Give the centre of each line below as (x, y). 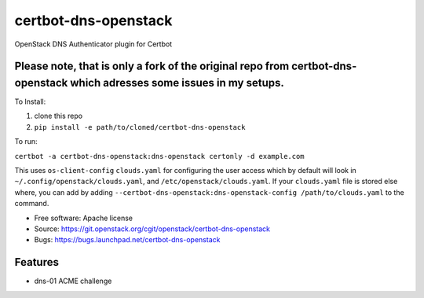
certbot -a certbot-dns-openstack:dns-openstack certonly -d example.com (160, 156)
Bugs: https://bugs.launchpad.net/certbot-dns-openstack (127, 240)
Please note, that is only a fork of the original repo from (152, 66)
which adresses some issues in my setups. (177, 83)
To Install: (30, 101)
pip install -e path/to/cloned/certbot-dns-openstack (140, 127)
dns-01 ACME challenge (73, 281)
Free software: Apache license (84, 218)
